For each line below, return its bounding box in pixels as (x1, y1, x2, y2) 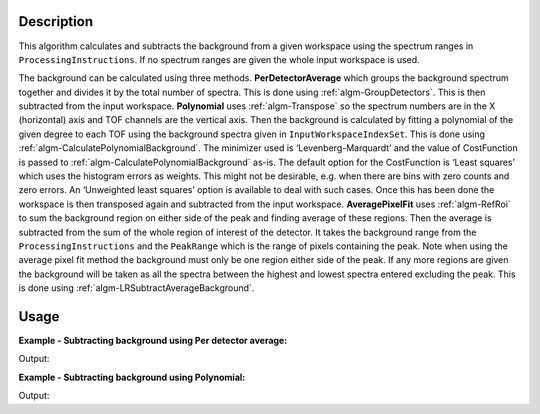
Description (18, 13, 94, 30)
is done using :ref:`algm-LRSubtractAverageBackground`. (18, 282, 255, 294)
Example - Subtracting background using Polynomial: (18, 371, 246, 383)
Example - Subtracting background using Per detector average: (18, 335, 288, 347)
